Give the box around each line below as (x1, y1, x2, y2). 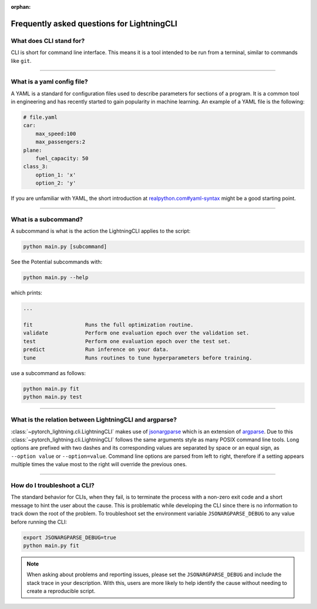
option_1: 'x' (35, 171, 76, 178)
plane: (23, 147, 42, 153)
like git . (11, 57, 32, 64)
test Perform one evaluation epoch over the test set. (23, 338, 231, 344)
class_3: (23, 163, 49, 170)
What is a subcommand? (11, 215, 83, 223)
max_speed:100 (35, 130, 76, 137)
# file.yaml (23, 114, 58, 121)
